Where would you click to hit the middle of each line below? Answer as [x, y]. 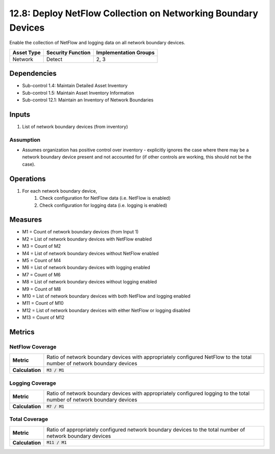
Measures [26, 220]
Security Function [69, 52]
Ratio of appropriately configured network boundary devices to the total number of [146, 430]
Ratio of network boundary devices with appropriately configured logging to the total [148, 393]
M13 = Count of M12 [43, 317]
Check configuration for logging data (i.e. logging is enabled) [103, 205]
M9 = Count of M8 [42, 289]
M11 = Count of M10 [43, 303]
